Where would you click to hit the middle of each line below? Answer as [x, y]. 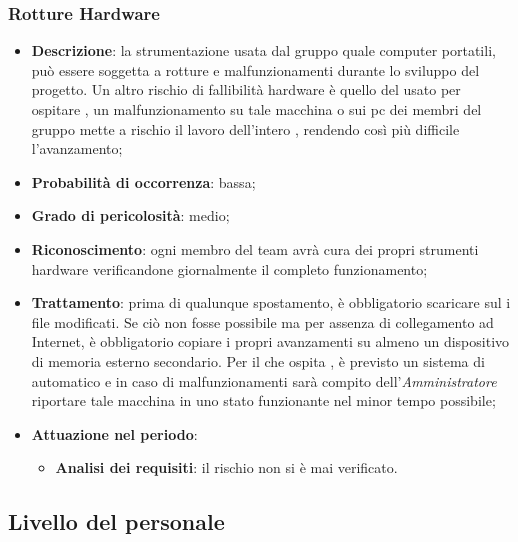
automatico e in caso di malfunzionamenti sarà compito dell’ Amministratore [264, 380]
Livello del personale [116, 521]
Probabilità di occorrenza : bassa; [143, 181]
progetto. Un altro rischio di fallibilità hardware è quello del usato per [246, 89]
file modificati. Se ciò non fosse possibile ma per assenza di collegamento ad [262, 321]
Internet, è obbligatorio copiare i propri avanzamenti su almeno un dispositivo [270, 341]
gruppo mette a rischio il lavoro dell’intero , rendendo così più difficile [245, 128]
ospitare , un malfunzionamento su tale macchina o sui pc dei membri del [256, 109]
